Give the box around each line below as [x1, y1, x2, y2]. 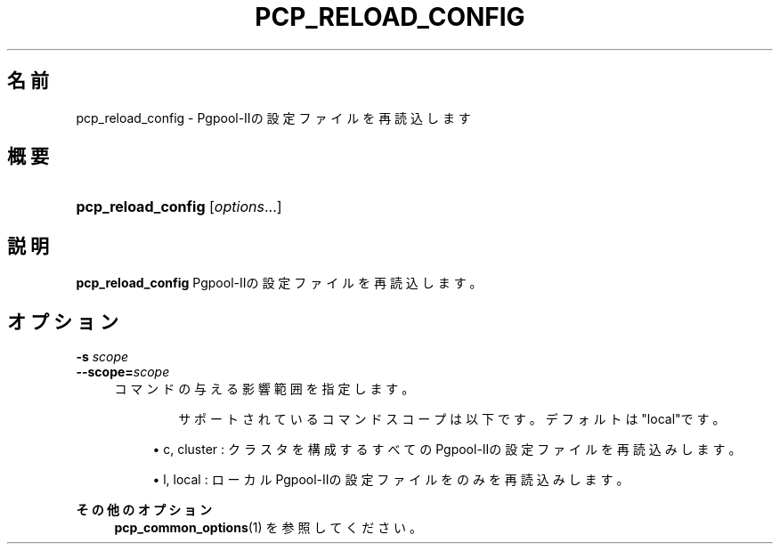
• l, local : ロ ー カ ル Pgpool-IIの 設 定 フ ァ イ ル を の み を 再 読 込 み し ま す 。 [152, 472, 630, 488]
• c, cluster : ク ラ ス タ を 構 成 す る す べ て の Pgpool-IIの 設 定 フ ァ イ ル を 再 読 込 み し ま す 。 [152, 442, 742, 458]
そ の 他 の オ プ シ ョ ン [76, 502, 212, 518]
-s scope [76, 349, 129, 365]
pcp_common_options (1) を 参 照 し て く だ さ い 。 [114, 520, 423, 536]
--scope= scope [76, 364, 170, 380]
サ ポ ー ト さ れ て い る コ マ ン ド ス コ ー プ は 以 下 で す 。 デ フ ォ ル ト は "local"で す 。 [178, 411, 726, 427]
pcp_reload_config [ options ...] [76, 198, 282, 216]
